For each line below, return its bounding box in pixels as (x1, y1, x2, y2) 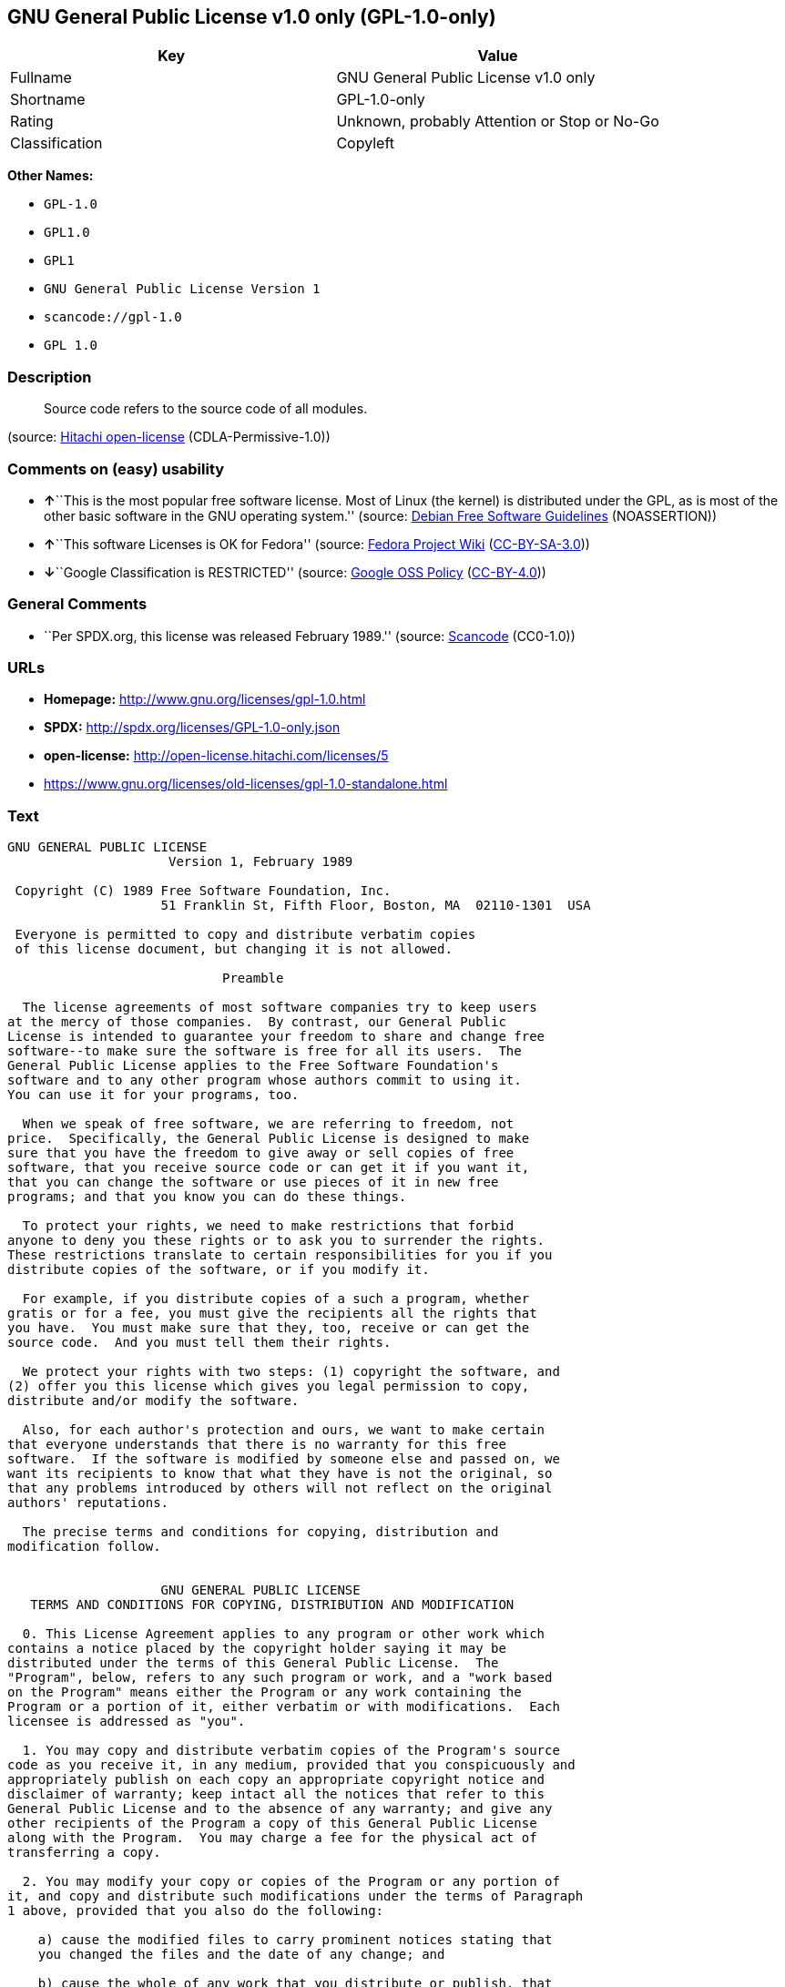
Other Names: (7, 168, 94, 184)
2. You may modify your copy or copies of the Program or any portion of (22, 1874, 560, 1890)
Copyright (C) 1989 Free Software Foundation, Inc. (15, 883, 392, 899)
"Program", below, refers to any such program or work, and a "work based (7, 1670, 553, 1686)
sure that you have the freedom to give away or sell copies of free (7, 1146, 515, 1161)
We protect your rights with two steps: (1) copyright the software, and (22, 1364, 560, 1380)
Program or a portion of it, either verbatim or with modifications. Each (7, 1699, 560, 1715)
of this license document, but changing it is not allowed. (15, 942, 453, 957)
